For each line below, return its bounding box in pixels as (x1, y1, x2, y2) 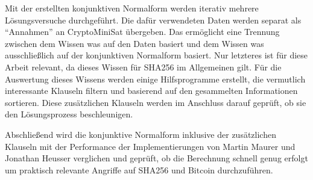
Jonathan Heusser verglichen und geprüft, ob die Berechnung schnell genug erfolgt (5, 152, 308, 164)
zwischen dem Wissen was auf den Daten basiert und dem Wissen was (5, 37, 264, 49)
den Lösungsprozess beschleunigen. (5, 108, 133, 120)
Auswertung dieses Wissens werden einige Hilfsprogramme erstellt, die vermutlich (5, 72, 306, 85)
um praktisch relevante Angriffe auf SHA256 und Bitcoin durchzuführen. (5, 163, 273, 176)
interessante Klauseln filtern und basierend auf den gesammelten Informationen (5, 84, 298, 97)
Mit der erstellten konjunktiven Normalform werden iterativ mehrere (5, 2, 259, 14)
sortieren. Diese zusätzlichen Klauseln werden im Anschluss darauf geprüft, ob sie (5, 96, 306, 108)
